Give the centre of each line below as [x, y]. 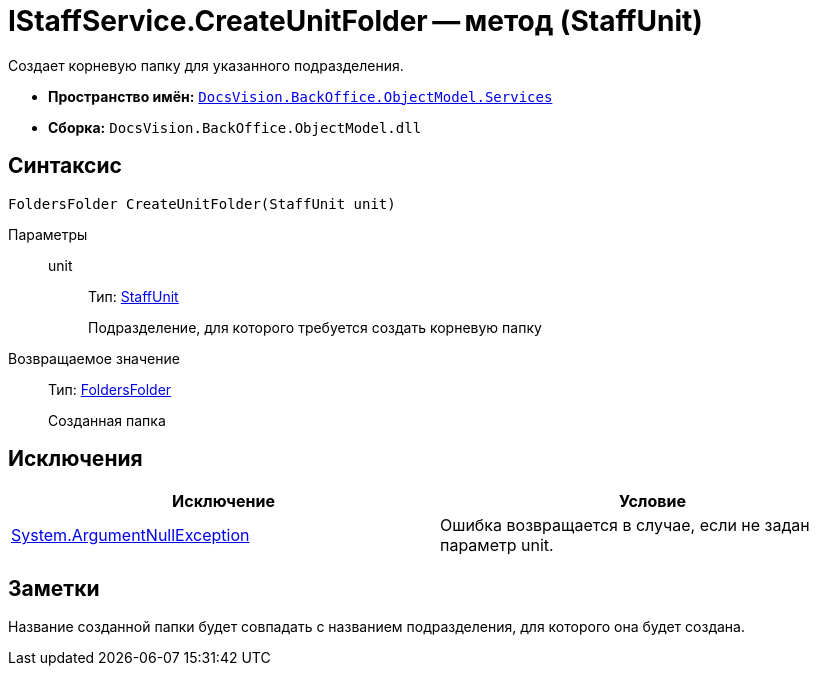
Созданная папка [107, 420]
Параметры [48, 234]
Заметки [54, 588]
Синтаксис [65, 166]
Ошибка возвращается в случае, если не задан [625, 525]
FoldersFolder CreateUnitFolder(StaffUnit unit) [202, 203]
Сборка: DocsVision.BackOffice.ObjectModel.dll [235, 127]
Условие [652, 501]
